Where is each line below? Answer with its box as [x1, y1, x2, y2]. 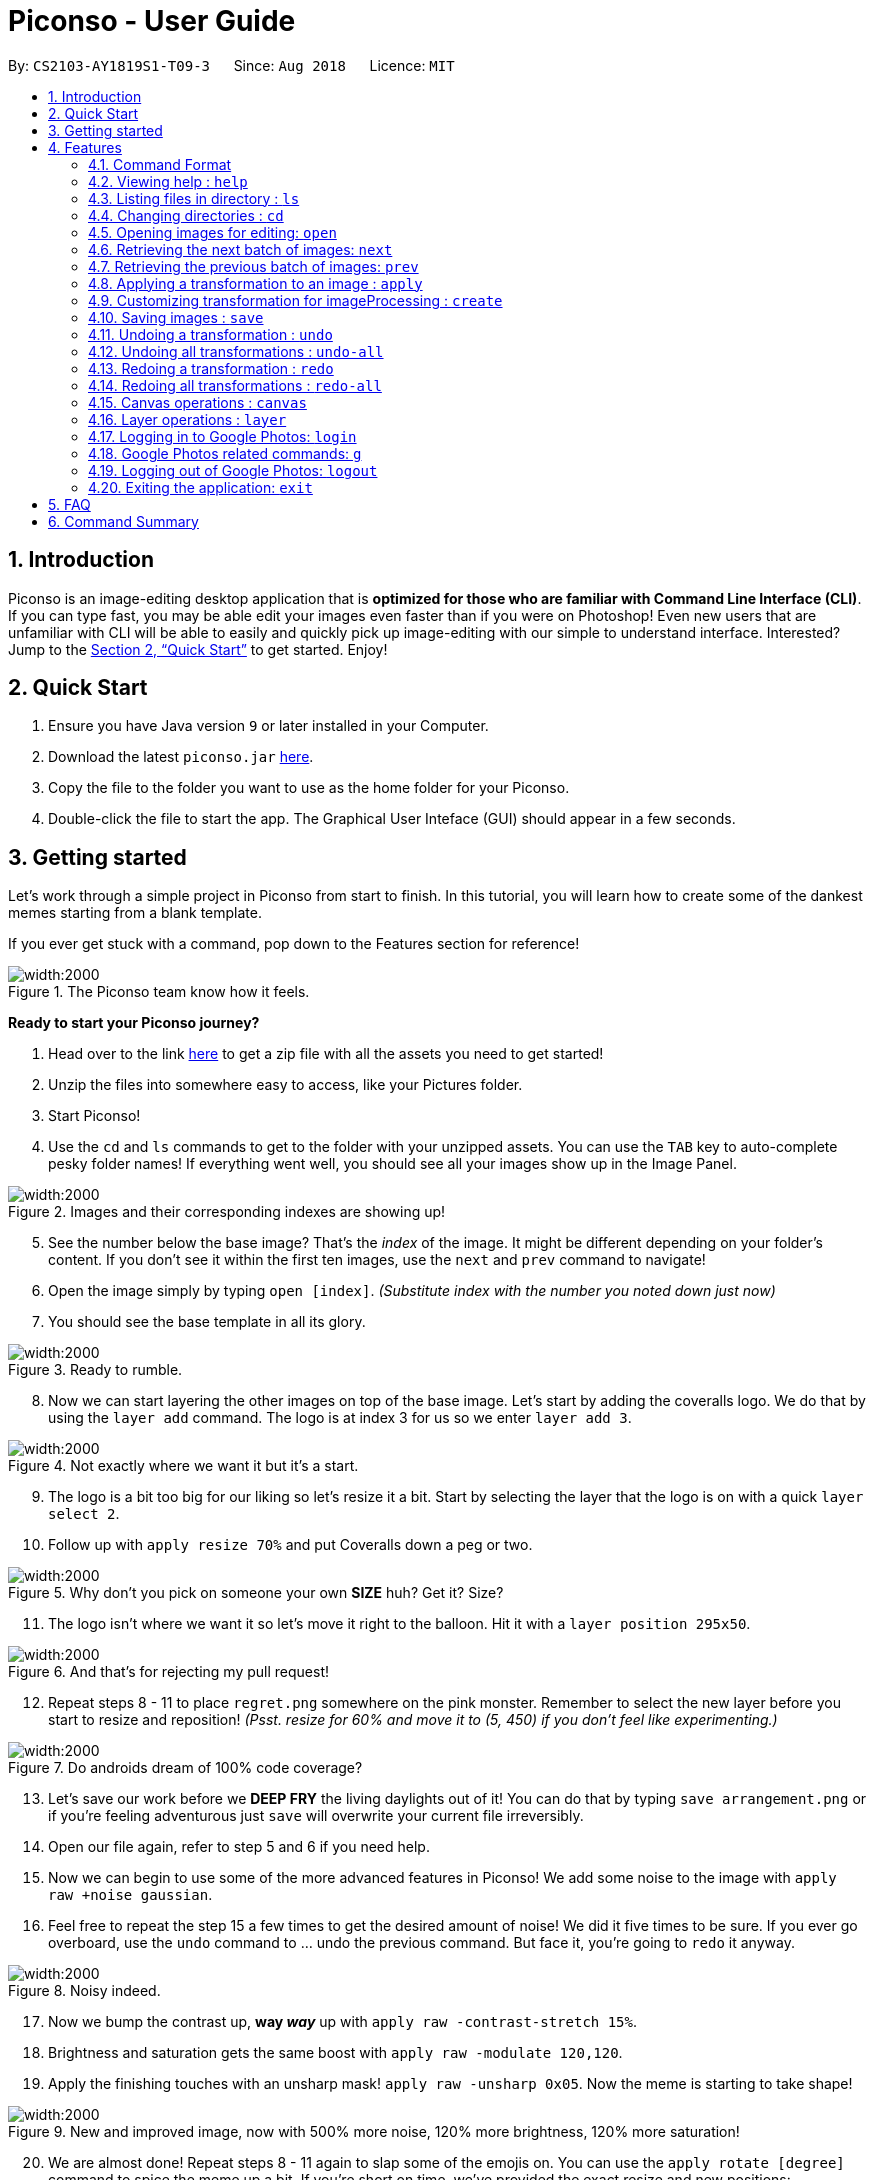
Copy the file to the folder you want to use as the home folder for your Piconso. [48, 779, 570, 797]
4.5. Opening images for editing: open [88, 223, 337, 241]
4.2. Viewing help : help [88, 172, 248, 190]
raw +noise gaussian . [48, 1886, 213, 1904]
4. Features [48, 138, 122, 156]
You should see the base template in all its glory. [48, 1313, 366, 1331]
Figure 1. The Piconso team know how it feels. [8, 983, 310, 1001]
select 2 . [48, 1505, 120, 1523]
